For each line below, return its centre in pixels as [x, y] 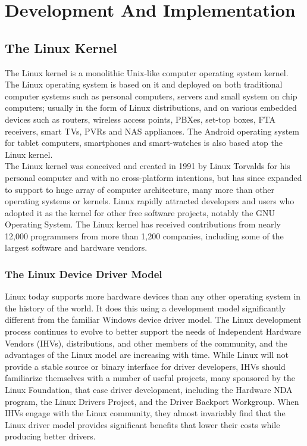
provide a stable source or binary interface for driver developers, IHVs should [145, 366]
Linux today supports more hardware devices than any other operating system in [153, 296]
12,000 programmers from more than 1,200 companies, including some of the [144, 236]
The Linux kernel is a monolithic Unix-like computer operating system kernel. [147, 72]
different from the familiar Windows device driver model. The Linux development [153, 319]
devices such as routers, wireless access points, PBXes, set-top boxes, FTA [140, 119]
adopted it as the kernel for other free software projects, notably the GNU [140, 212]
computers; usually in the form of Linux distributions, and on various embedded [151, 107]
